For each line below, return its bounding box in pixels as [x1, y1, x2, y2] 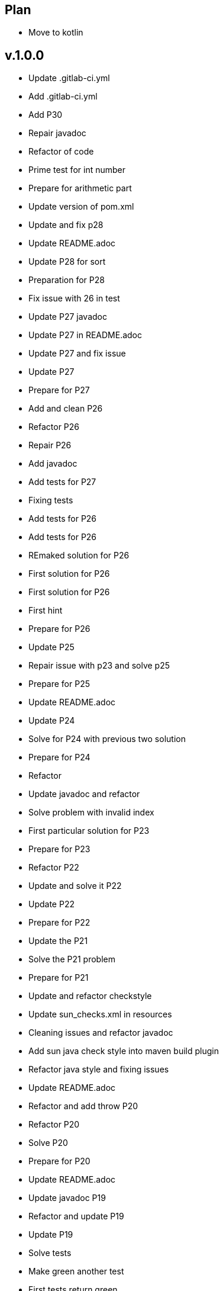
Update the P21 [28, 936, 88, 946]
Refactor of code [28, 146, 94, 157]
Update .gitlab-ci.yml [28, 73, 110, 84]
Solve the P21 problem [28, 954, 115, 965]
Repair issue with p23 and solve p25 [28, 660, 170, 671]
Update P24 [28, 715, 75, 726]
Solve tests [28, 1248, 72, 1258]
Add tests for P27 [28, 477, 96, 487]
